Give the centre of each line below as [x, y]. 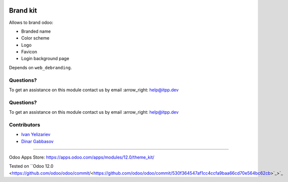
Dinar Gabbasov [37, 141]
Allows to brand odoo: [31, 22]
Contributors [25, 124]
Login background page [45, 59]
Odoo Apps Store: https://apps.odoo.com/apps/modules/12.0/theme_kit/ [82, 157]
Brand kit [23, 10]
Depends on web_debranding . [40, 67]
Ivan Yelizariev [36, 135]
